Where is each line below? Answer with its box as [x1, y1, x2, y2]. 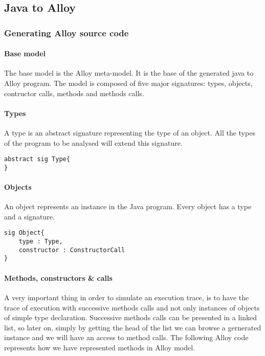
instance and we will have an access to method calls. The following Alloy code [4, 332, 249, 343]
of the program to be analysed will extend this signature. [4, 137, 183, 148]
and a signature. [4, 211, 55, 221]
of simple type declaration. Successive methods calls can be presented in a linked [4, 312, 257, 323]
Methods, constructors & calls [4, 272, 113, 283]
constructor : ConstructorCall [18, 246, 125, 254]
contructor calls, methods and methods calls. [4, 87, 144, 98]
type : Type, [18, 238, 63, 246]
